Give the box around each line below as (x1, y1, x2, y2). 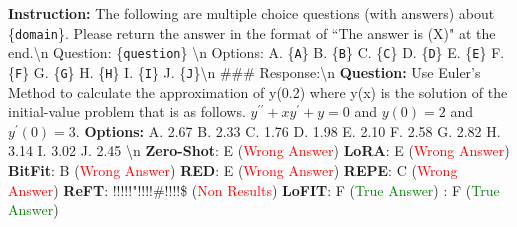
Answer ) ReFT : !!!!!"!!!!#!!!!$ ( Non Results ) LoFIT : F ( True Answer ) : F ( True (8, 179, 500, 200)
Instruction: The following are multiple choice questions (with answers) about (8, 3, 495, 23)
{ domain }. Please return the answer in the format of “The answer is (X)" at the (8, 22, 496, 43)
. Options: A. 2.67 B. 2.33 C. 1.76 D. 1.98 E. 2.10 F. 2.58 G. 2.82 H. (75, 120, 501, 141)
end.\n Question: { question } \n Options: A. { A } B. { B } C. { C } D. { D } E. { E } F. (8, 42, 505, 63)
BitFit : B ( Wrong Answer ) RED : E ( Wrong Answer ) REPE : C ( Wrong (8, 159, 458, 180)
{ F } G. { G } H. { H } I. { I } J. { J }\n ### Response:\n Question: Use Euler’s (8, 61, 481, 82)
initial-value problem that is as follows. (8, 101, 246, 122)
